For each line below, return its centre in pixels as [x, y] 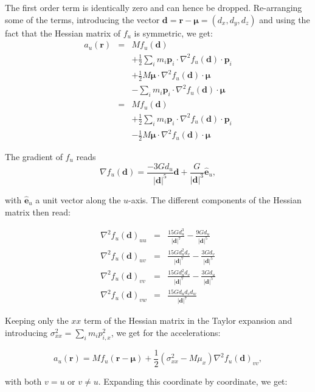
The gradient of [34, 156]
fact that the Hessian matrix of [63, 33]
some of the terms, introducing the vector [82, 19]
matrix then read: [38, 212]
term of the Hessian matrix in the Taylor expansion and [188, 320]
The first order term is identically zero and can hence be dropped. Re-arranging [154, 7]
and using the [285, 19]
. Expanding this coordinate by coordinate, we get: [193, 381]
